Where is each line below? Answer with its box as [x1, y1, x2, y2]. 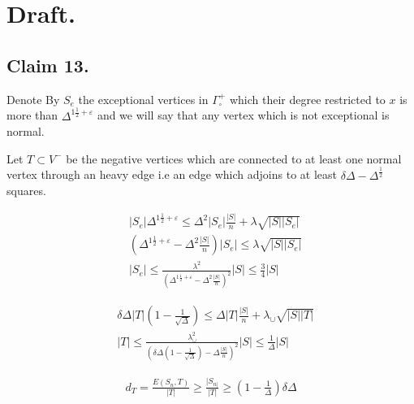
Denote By [6, 90, 60, 107]
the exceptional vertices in [78, 90, 209, 107]
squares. [6, 182, 46, 199]
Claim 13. [6, 52, 89, 77]
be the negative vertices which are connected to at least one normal [66, 150, 402, 167]
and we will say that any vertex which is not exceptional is [97, 106, 390, 124]
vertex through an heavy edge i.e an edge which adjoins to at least [6, 166, 337, 183]
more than [6, 106, 58, 124]
